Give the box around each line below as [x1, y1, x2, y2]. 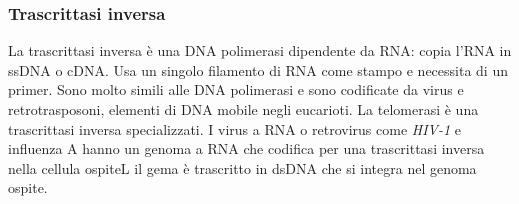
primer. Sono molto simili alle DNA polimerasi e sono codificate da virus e [8, 79, 464, 100]
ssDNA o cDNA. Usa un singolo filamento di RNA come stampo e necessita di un [8, 59, 508, 80]
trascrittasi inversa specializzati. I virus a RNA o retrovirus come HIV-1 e [8, 118, 462, 139]
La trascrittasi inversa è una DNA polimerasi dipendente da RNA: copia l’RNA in [8, 40, 512, 61]
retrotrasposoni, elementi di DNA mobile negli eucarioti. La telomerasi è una [8, 99, 479, 119]
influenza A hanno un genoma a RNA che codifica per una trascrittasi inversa [8, 138, 485, 159]
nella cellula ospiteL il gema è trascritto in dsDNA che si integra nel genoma [8, 157, 477, 178]
